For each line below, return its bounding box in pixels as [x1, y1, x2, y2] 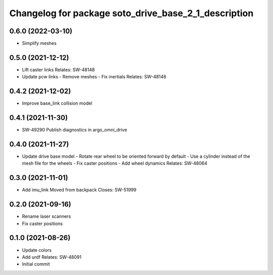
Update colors [22, 247, 52, 253]
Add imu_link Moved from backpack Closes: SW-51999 [22, 187, 136, 193]
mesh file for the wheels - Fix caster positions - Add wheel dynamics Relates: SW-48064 [22, 160, 207, 166]
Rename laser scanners [22, 213, 71, 219]
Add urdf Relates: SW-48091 [22, 254, 82, 260]
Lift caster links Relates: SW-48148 [22, 66, 95, 73]
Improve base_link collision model [22, 100, 93, 106]
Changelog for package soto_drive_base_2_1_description [9, 8, 254, 19]
